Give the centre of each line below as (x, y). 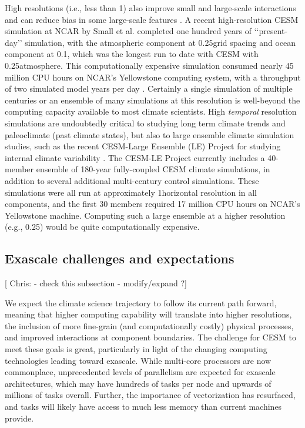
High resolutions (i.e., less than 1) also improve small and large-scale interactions (150, 8)
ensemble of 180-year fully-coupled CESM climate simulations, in (153, 169)
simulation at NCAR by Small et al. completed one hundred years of (128, 31)
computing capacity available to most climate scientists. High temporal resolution (151, 111)
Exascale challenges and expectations (120, 258)
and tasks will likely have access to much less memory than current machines (143, 407)
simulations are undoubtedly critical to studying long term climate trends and (145, 123)
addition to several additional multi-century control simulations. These (132, 180)
